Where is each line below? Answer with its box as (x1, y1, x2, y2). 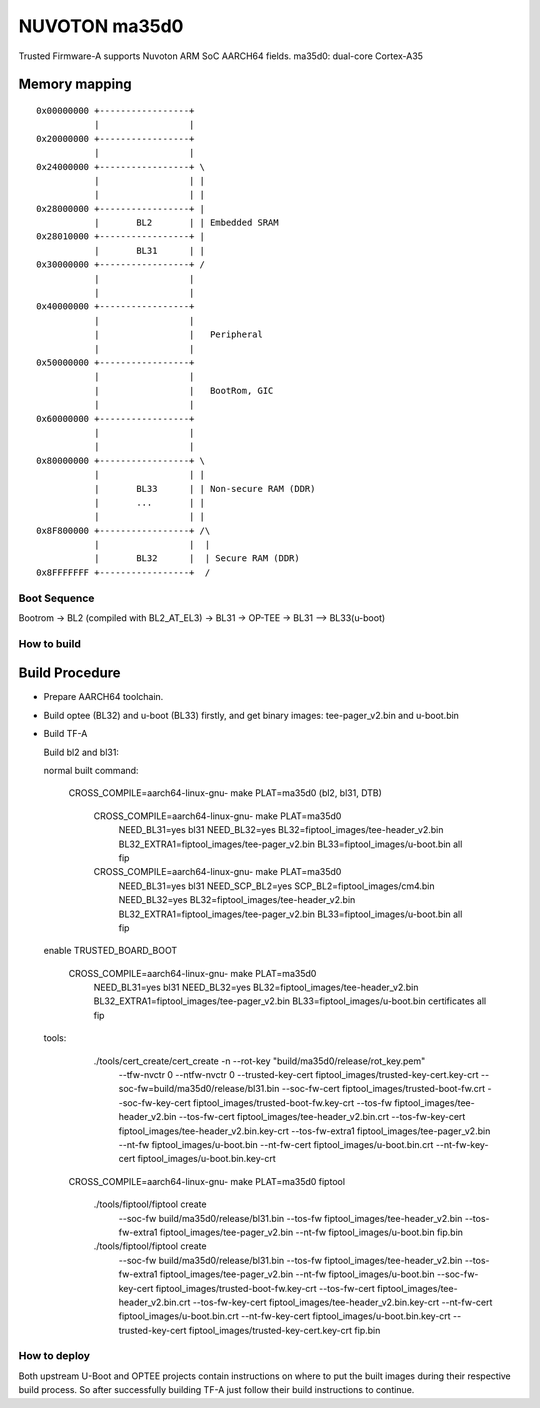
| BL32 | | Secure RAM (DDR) (93, 553, 300, 564)
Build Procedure (18, 665, 121, 682)
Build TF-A (43, 728, 88, 740)
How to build (18, 636, 82, 650)
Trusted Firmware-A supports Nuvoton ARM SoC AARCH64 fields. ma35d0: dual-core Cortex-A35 (18, 50, 424, 62)
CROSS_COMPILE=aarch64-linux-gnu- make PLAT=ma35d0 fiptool (68, 1175, 345, 1187)
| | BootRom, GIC (93, 385, 274, 396)
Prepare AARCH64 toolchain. (43, 691, 164, 703)
